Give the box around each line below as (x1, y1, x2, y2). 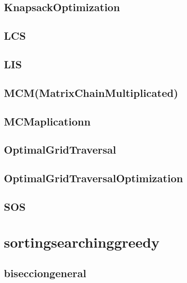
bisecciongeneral (4, 266, 86, 281)
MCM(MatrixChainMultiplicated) (4, 85, 178, 100)
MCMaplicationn (4, 113, 91, 128)
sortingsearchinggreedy (4, 232, 159, 252)
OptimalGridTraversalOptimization (4, 171, 183, 186)
